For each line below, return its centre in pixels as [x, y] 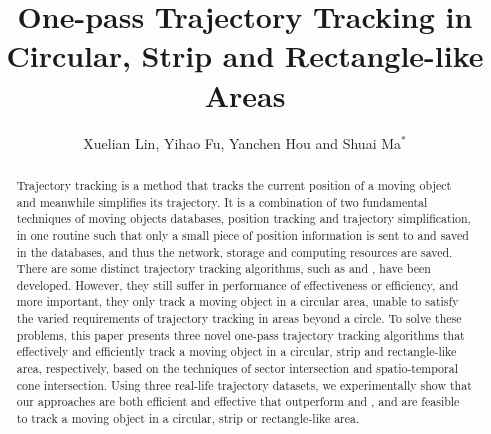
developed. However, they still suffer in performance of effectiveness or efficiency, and [237, 284]
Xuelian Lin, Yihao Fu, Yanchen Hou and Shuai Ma [242, 142]
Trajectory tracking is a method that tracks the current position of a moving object [234, 184]
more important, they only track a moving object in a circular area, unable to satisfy [237, 301]
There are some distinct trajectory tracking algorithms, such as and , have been [223, 268]
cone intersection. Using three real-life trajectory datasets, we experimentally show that [244, 384]
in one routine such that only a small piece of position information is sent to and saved [242, 234]
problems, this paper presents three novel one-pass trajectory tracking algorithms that [240, 334]
